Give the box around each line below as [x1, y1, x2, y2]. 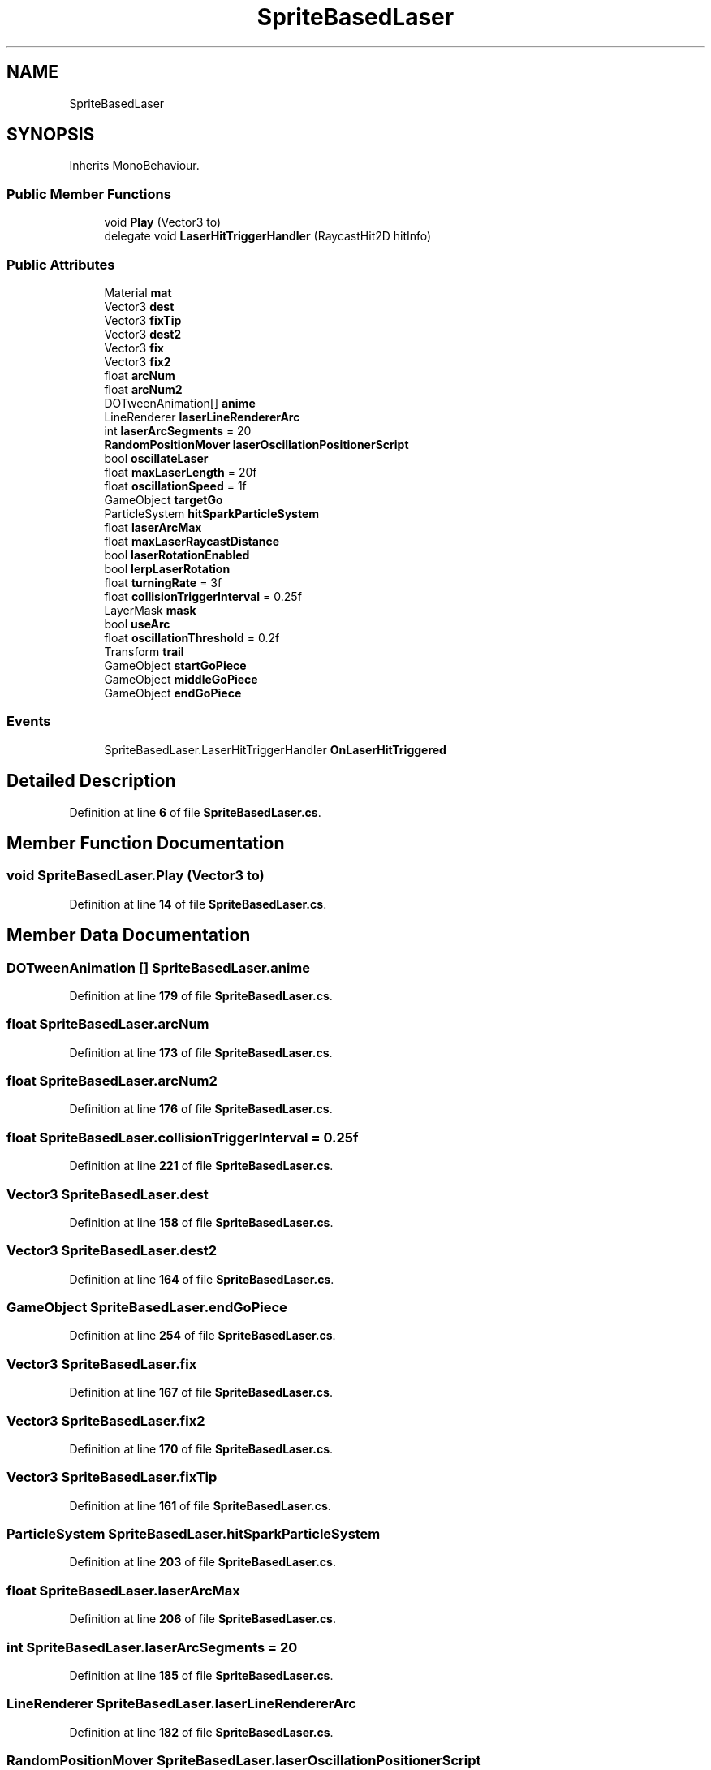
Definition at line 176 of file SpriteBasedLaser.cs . [69, 1102, 333, 1116]
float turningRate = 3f [104, 575, 222, 589]
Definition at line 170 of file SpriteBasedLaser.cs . [69, 1441, 334, 1456]
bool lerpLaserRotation [104, 561, 231, 576]
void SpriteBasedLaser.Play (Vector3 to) [6, 867, 265, 884]
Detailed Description [6, 771, 176, 792]
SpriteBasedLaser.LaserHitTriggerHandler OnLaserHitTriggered [104, 742, 446, 757]
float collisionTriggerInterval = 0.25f [104, 589, 302, 603]
